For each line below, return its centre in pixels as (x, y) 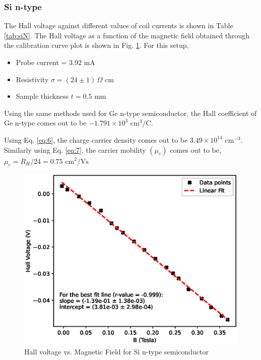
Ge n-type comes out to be (45, 123)
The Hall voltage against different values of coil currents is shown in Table (119, 25)
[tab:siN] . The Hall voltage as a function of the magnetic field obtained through (127, 35)
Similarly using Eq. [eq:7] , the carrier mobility (75, 149)
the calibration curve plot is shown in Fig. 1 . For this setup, (96, 45)
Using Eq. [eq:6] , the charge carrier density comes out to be (96, 139)
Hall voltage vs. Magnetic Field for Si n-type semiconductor (116, 351)
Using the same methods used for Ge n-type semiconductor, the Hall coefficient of (130, 113)
